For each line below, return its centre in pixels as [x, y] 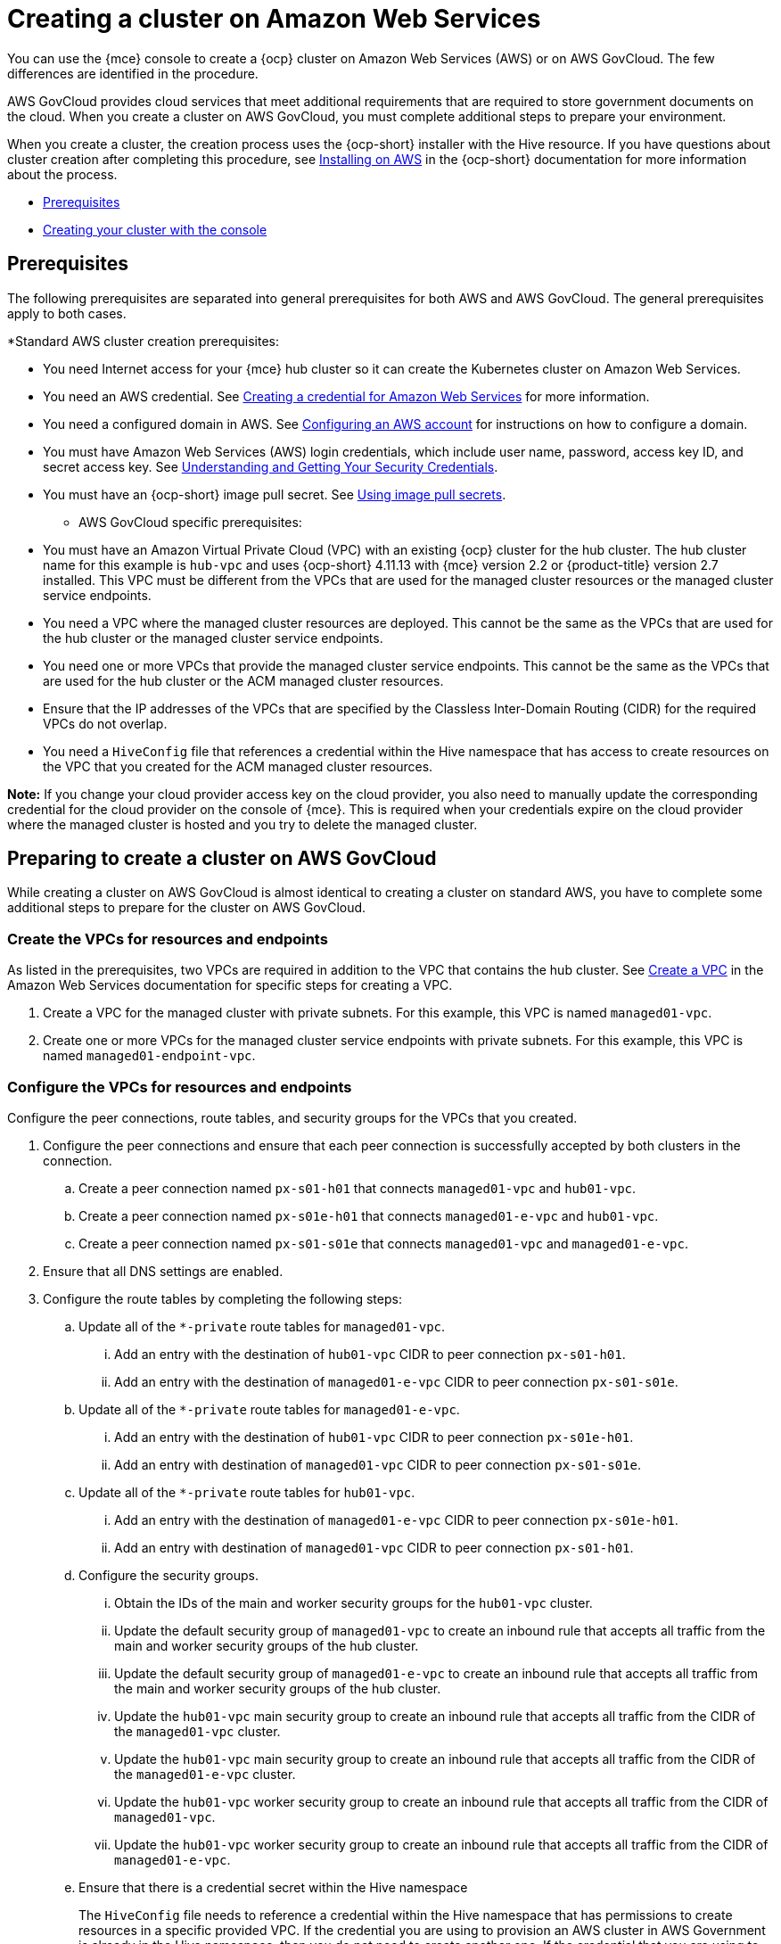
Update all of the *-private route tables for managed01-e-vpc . [269, 1409]
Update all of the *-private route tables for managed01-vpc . [262, 1326]
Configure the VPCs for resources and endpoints [180, 1087]
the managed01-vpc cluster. [197, 1731]
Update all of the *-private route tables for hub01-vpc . [247, 1492]
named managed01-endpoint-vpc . [149, 1056]
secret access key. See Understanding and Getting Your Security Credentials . [271, 466]
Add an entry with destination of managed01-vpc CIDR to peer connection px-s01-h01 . [374, 1547]
